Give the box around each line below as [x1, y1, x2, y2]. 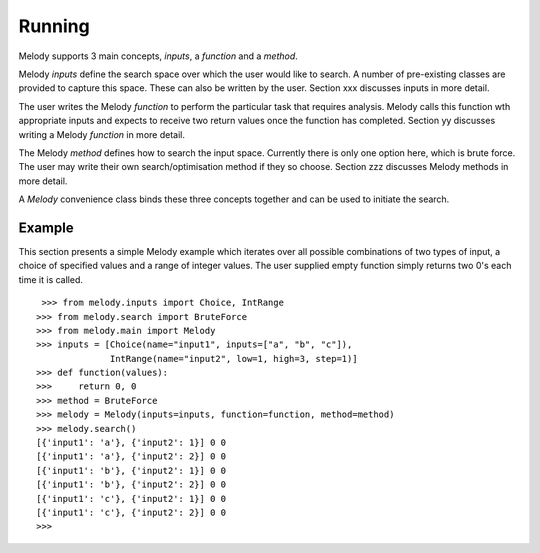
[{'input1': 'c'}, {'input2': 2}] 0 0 [36, 507, 227, 518]
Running [18, 15, 90, 37]
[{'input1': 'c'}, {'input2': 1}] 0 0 [36, 493, 227, 504]
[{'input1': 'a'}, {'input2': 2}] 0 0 [36, 451, 227, 462]
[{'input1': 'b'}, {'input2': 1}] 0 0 [36, 465, 227, 476]
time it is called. [18, 273, 84, 285]
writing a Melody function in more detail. [18, 128, 185, 140]
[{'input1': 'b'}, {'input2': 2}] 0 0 [36, 479, 227, 490]
